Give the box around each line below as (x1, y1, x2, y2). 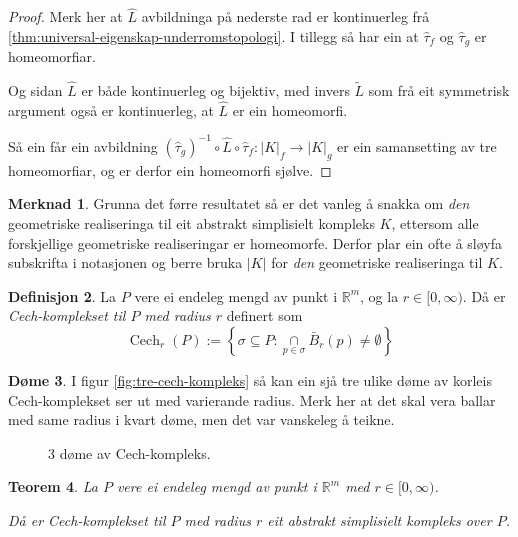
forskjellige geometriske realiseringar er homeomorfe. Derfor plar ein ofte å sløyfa (8, 232, 502, 253)
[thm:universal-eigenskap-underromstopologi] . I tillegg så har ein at (8, 25, 419, 46)
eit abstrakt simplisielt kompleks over (267, 509, 492, 530)
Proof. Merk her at (8, 6, 123, 27)
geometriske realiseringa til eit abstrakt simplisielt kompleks (8, 212, 375, 233)
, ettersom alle (391, 212, 479, 233)
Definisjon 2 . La (8, 285, 117, 306)
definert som (226, 305, 303, 326)
